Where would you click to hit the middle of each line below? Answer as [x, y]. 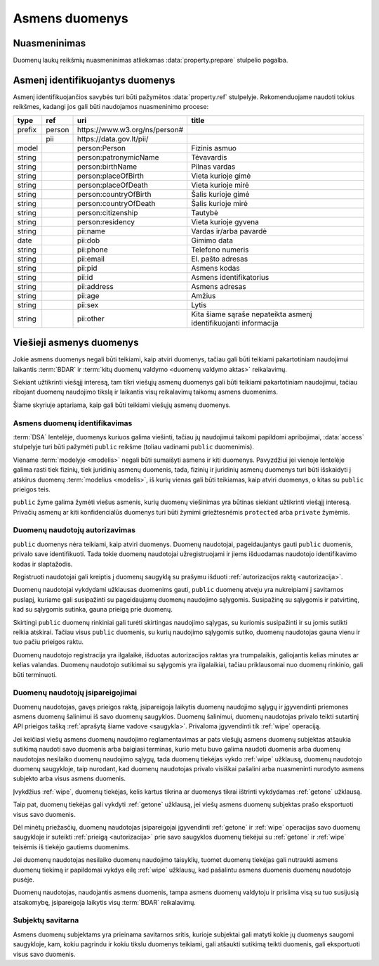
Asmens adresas [219, 286]
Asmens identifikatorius [230, 277]
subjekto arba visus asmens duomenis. [69, 779]
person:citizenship [107, 212]
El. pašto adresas [220, 259]
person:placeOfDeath [113, 185]
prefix [27, 129]
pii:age [88, 295]
